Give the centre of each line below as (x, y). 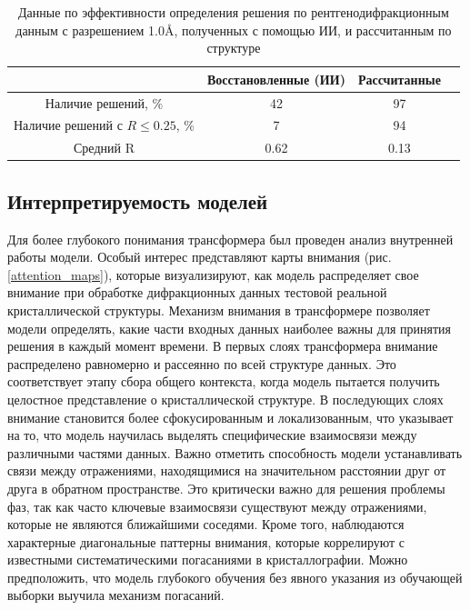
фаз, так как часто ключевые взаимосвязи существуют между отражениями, (217, 506)
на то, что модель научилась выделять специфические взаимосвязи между (212, 435)
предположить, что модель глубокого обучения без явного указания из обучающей (235, 577)
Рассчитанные (399, 79)
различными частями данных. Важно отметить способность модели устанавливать (235, 452)
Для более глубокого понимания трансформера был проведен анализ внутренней (230, 239)
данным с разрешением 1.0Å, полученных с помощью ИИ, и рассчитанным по (234, 30)
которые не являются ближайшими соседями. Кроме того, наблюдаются (206, 524)
